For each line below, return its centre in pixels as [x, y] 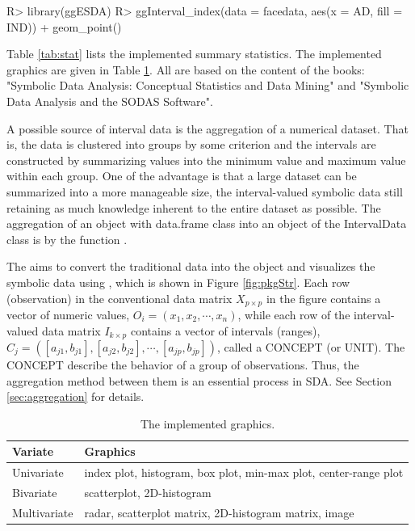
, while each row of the [294, 314]
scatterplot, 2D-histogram [148, 493]
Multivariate [43, 512]
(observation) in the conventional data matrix [119, 298]
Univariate [38, 472]
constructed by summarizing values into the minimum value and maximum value [206, 160]
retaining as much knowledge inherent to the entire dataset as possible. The [194, 207]
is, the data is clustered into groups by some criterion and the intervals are [191, 144]
